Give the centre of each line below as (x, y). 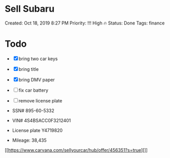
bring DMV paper (37, 80)
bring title (29, 69)
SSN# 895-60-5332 (33, 111)
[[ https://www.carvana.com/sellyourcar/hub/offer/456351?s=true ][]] (76, 150)
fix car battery (34, 90)
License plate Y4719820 (37, 130)
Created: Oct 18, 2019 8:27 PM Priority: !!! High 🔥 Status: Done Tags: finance (85, 23)
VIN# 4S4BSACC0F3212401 (41, 120)
